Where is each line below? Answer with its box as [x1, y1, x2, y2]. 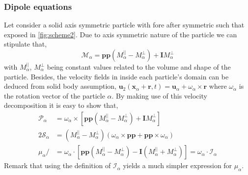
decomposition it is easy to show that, [4, 100, 118, 110]
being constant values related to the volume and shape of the [47, 62, 231, 72]
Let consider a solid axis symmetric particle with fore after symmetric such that [4, 20, 245, 30]
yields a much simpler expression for [123, 160, 232, 171]
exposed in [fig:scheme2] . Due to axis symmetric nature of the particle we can [4, 29, 237, 39]
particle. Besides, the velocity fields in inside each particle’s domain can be [4, 71, 229, 81]
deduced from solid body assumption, [4, 81, 116, 91]
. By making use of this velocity [111, 90, 207, 100]
